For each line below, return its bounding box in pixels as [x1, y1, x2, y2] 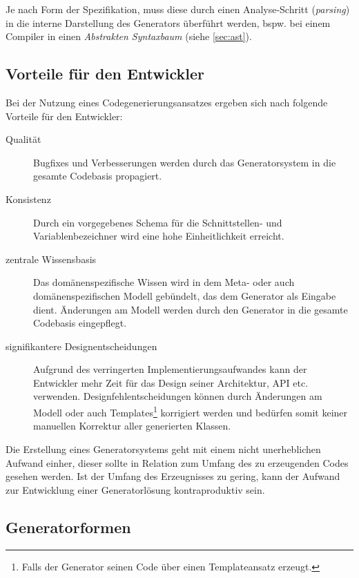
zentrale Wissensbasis [6, 251, 97, 266]
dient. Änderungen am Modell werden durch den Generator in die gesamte [33, 302, 348, 316]
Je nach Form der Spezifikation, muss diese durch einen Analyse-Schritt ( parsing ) [6, 2, 350, 16]
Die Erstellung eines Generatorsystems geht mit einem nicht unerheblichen [6, 441, 321, 456]
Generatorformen [6, 516, 131, 537]
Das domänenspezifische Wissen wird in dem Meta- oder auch [33, 275, 295, 289]
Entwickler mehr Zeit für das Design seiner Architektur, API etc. [33, 375, 309, 389]
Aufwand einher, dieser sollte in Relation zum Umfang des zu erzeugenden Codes [6, 455, 349, 470]
